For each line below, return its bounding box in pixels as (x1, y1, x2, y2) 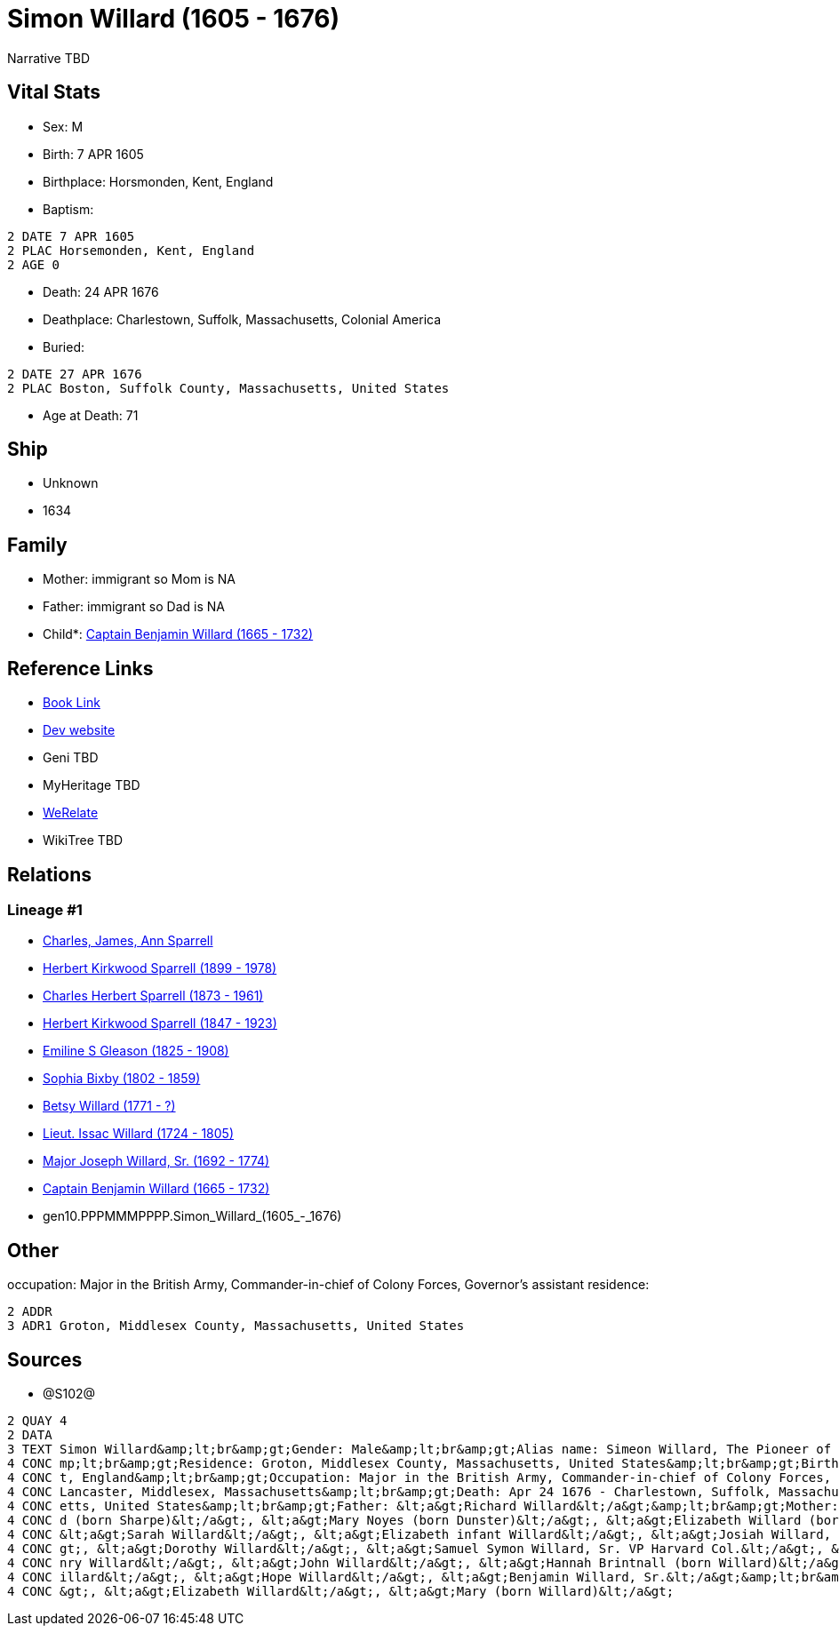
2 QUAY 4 (7, 1414, 68, 1429)
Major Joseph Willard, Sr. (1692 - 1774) (43, 1153, 270, 1169)
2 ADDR (7, 1304, 52, 1319)
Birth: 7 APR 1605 (43, 146, 144, 162)
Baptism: (43, 201, 94, 217)
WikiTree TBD (43, 832, 124, 848)
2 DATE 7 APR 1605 (7, 228, 135, 243)
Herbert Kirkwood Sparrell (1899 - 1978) (43, 960, 277, 976)
